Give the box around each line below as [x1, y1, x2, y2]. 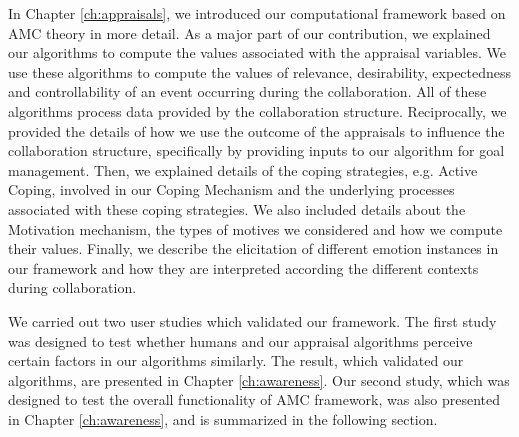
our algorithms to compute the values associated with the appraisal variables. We [8, 42, 506, 63]
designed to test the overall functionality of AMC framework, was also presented [8, 389, 501, 410]
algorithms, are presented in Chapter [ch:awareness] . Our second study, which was [8, 369, 510, 390]
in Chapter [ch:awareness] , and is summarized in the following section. [8, 408, 438, 429]
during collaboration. [8, 277, 137, 298]
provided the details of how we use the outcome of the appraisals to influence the [8, 120, 505, 141]
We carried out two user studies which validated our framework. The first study [8, 310, 497, 331]
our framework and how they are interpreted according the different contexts [8, 257, 479, 278]
